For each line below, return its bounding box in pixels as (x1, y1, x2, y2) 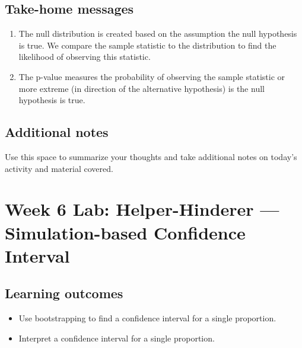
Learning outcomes (5, 284, 123, 302)
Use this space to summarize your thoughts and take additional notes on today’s (5, 150, 297, 162)
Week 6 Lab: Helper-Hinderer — (5, 197, 279, 221)
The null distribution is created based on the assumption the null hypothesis (18, 27, 297, 40)
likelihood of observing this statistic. (18, 50, 151, 63)
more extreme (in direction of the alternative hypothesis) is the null (18, 82, 265, 94)
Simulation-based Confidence (5, 220, 246, 244)
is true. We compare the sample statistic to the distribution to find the (18, 39, 276, 51)
